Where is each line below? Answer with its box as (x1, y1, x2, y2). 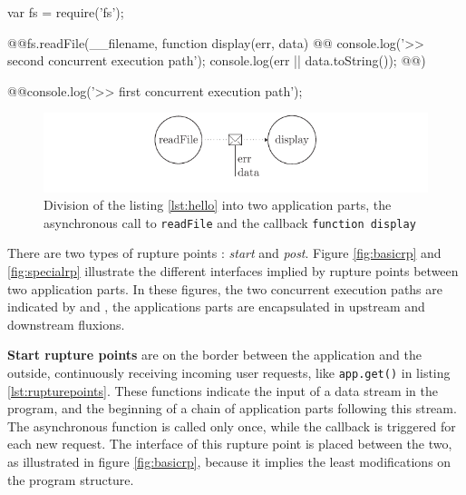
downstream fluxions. (7, 314, 125, 333)
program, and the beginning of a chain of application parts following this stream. (7, 399, 457, 418)
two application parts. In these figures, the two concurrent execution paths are (7, 279, 442, 298)
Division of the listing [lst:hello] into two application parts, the (44, 195, 392, 214)
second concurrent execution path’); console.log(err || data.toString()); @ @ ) (7, 51, 426, 70)
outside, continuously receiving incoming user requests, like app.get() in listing (7, 363, 451, 382)
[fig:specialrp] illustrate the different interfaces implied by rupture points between (7, 262, 459, 281)
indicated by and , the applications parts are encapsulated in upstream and (7, 297, 425, 316)
